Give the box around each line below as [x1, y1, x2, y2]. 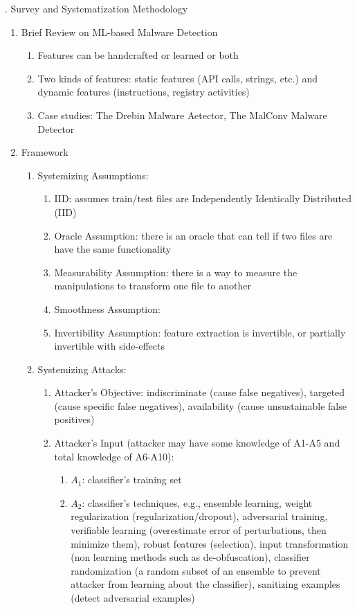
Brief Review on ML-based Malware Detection [21, 24, 218, 39]
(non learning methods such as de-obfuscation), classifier [71, 550, 310, 564]
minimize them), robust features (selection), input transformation [71, 536, 349, 550]
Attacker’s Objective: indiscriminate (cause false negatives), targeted [54, 385, 345, 400]
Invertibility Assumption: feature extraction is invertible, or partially [54, 325, 346, 339]
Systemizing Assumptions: [37, 168, 149, 182]
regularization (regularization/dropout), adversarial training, [71, 509, 328, 523]
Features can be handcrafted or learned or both [37, 48, 239, 62]
